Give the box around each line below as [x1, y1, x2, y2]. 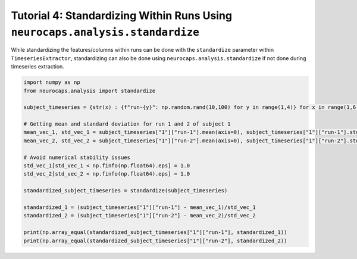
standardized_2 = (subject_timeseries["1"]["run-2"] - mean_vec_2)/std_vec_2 [23, 212, 256, 219]
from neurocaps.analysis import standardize [23, 87, 156, 94]
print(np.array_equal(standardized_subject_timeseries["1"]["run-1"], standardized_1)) [23, 229, 287, 236]
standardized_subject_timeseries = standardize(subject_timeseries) [23, 188, 228, 194]
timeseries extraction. [11, 63, 65, 70]
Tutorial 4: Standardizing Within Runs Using [11, 9, 232, 22]
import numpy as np [23, 79, 80, 86]
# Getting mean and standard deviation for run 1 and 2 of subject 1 [23, 121, 231, 127]
